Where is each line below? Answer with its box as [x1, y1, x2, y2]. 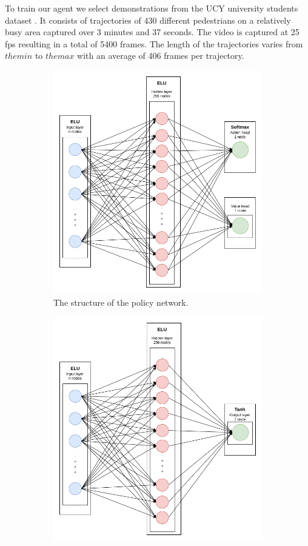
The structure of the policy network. [53, 295, 189, 308]
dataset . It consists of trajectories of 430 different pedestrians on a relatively [5, 13, 291, 26]
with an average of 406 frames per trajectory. [77, 49, 244, 62]
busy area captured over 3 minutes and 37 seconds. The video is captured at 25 [5, 25, 300, 38]
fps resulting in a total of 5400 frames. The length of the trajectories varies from [5, 37, 303, 50]
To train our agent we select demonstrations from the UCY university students [5, 2, 298, 14]
